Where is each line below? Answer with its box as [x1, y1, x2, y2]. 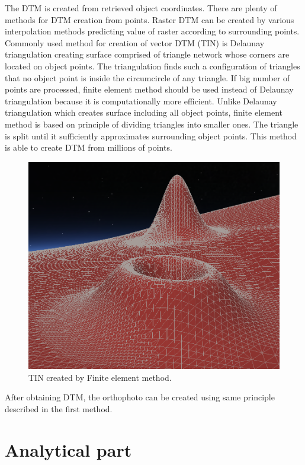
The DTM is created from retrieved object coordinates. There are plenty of [5, 2, 277, 14]
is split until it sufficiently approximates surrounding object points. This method [5, 129, 297, 142]
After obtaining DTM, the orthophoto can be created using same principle [5, 391, 275, 403]
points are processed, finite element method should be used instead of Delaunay [5, 83, 294, 95]
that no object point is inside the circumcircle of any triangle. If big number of [5, 71, 290, 84]
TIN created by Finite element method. [28, 371, 172, 383]
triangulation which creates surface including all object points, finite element [5, 106, 282, 119]
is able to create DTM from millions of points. [5, 141, 172, 154]
